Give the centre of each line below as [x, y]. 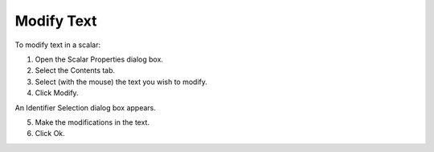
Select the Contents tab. [75, 70]
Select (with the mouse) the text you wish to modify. [121, 82]
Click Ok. [50, 134]
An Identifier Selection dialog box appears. [86, 107]
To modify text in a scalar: [57, 45]
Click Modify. [57, 93]
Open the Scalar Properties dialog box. [99, 59]
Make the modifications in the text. [92, 122]
